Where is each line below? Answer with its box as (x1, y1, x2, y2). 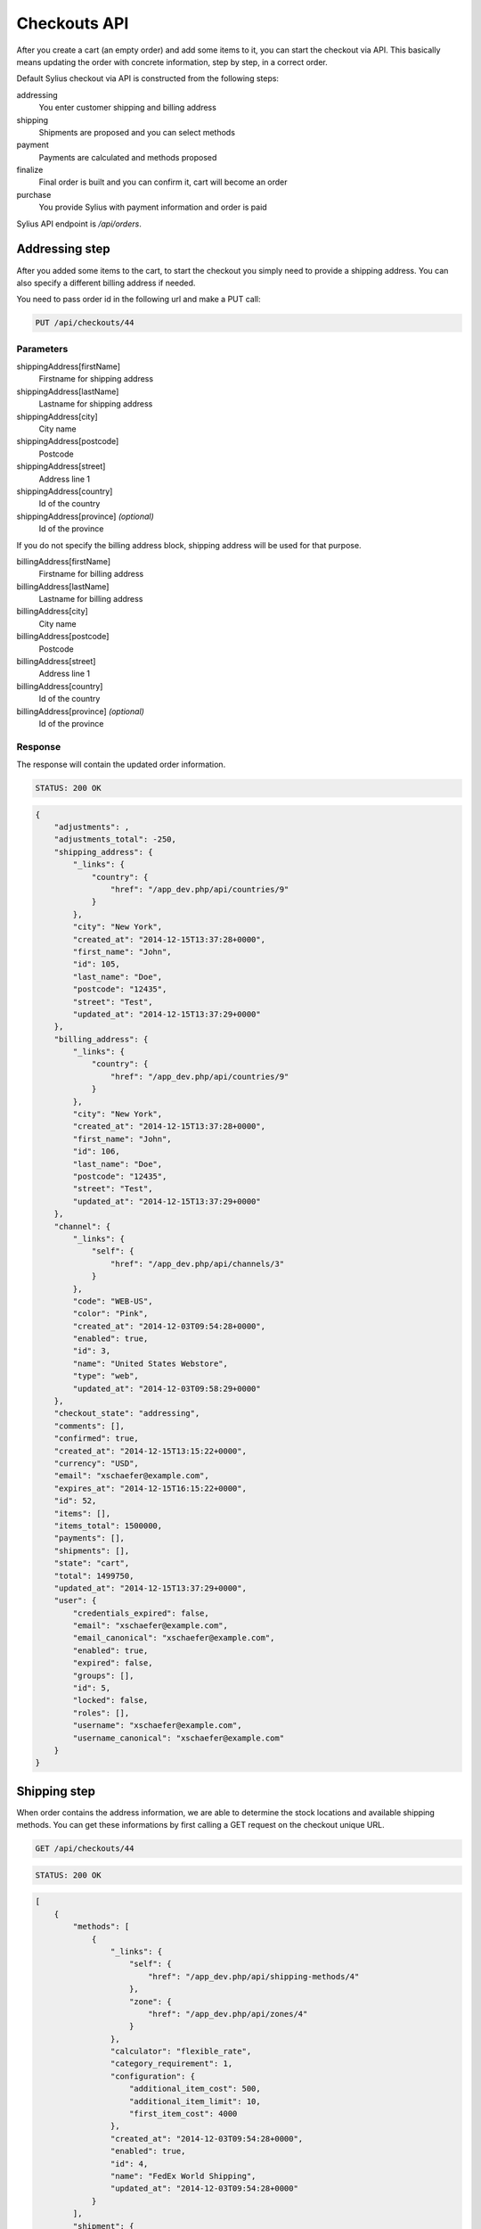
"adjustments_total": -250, (53, 835, 177, 844)
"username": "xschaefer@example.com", (72, 1721, 242, 1731)
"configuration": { (110, 2071, 196, 2081)
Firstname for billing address (38, 569, 144, 580)
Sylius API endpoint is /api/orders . (16, 218, 142, 229)
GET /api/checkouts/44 (35, 1844, 135, 1854)
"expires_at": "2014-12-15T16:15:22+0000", (53, 1483, 247, 1493)
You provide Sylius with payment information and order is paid (38, 202, 267, 213)
